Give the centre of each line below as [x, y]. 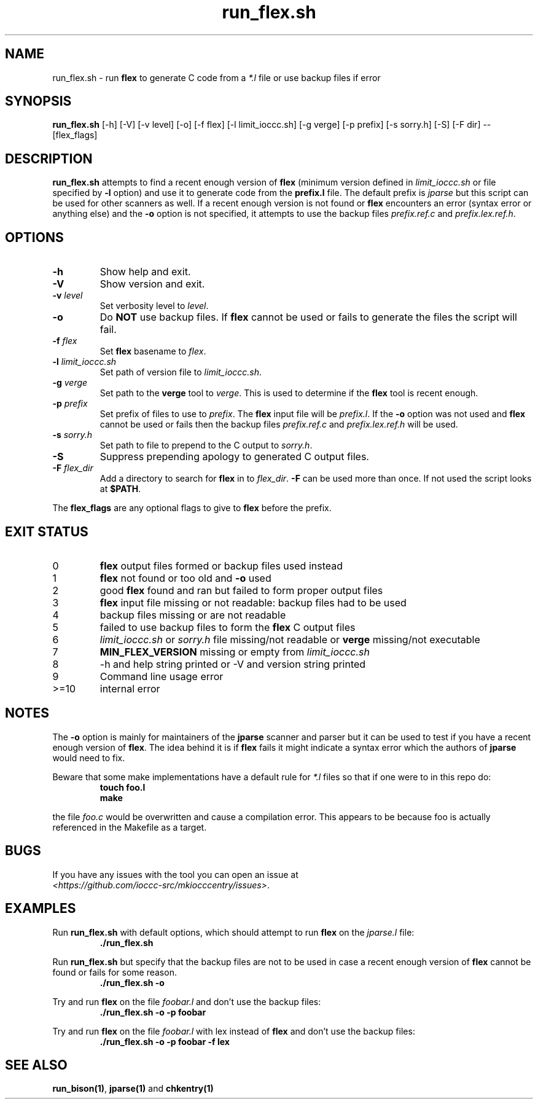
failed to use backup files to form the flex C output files [228, 627]
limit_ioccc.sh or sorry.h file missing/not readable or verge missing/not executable [290, 639]
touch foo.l [123, 787]
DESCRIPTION [49, 159]
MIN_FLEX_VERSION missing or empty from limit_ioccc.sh [235, 652]
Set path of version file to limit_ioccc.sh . [181, 372]
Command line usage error [162, 676]
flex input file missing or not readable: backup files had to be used [253, 602]
